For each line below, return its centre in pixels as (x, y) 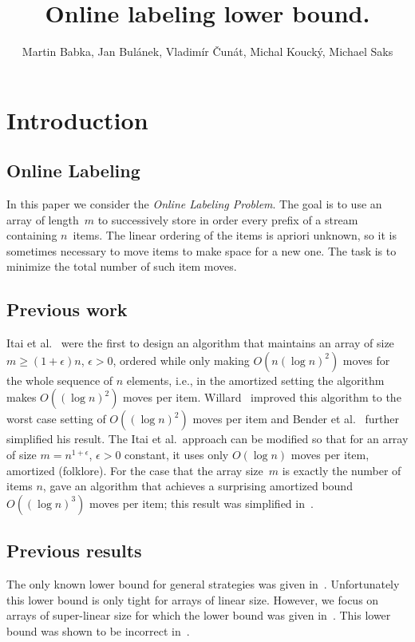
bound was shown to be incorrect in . (98, 630)
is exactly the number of (342, 470)
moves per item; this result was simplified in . (202, 503)
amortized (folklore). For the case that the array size (135, 470)
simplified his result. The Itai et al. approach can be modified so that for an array (207, 439)
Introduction (77, 119)
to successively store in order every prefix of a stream (228, 219)
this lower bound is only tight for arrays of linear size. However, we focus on (193, 599)
